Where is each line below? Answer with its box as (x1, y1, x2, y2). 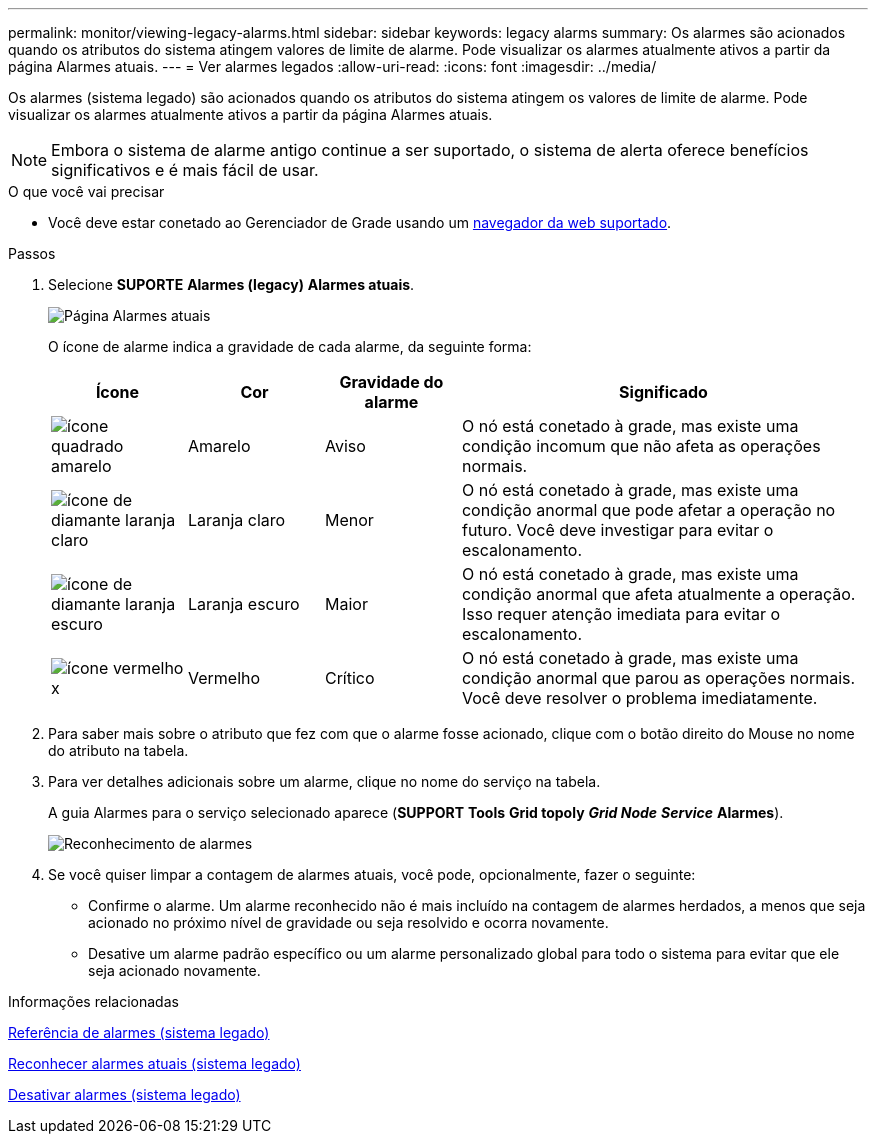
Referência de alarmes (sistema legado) (8, 1024, 270, 1041)
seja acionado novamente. (88, 962, 261, 979)
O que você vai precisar (8, 183, 165, 200)
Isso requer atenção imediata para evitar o (461, 604, 781, 624)
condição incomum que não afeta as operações (461, 436, 821, 456)
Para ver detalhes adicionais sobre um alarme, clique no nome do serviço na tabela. (48, 773, 601, 790)
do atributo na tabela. (48, 742, 189, 759)
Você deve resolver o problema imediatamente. (461, 688, 818, 708)
